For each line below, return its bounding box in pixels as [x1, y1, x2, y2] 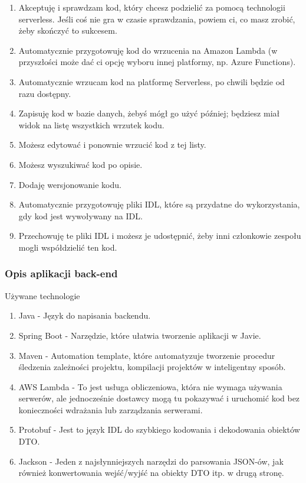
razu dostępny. [18, 87, 71, 99]
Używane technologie [5, 289, 80, 302]
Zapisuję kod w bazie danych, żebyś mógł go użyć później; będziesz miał [18, 107, 280, 119]
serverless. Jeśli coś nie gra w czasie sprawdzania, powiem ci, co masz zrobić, [18, 12, 295, 25]
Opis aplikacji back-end [5, 266, 118, 281]
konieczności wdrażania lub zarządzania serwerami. [18, 403, 203, 416]
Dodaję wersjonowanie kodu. [18, 178, 121, 190]
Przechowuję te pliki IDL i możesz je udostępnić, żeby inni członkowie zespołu [18, 229, 301, 242]
